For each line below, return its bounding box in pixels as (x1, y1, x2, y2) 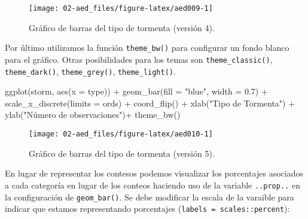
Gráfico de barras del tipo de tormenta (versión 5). (29, 147, 215, 159)
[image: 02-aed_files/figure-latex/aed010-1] (29, 130, 213, 138)
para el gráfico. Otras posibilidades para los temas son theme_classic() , (5, 53, 273, 65)
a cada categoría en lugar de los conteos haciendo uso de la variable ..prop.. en (5, 178, 300, 191)
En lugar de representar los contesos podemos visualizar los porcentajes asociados (5, 167, 303, 180)
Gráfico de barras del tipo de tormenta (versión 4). (29, 21, 215, 34)
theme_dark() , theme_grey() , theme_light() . (5, 65, 176, 77)
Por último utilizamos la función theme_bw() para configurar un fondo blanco (5, 41, 289, 54)
